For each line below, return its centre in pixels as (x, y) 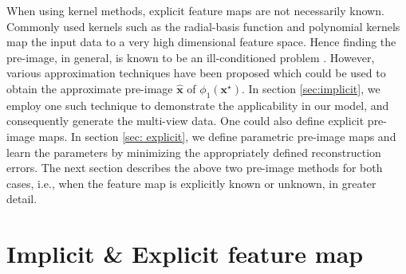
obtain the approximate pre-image (90, 88)
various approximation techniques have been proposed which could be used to (196, 73)
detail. (22, 199)
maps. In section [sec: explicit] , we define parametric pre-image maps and (217, 136)
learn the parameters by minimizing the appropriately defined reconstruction (194, 152)
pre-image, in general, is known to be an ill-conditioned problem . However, (191, 57)
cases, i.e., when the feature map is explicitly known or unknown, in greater (191, 183)
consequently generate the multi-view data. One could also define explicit (185, 121)
